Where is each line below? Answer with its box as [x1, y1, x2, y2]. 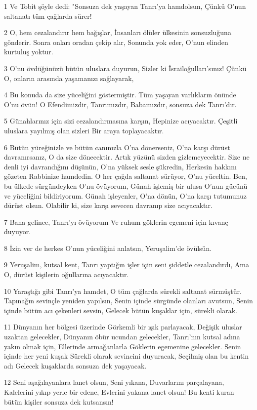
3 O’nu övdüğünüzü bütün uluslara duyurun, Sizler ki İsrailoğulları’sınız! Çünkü [4, 63, 247, 73]
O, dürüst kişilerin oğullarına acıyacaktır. [4, 269, 129, 280]
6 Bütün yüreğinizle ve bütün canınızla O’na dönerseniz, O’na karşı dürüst [4, 142, 230, 152]
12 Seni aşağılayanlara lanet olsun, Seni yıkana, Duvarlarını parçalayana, [4, 377, 224, 387]
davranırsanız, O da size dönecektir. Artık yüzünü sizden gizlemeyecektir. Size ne [4, 152, 250, 162]
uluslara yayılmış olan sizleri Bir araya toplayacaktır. [4, 125, 164, 135]
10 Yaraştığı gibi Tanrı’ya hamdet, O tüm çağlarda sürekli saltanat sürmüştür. [4, 286, 242, 296]
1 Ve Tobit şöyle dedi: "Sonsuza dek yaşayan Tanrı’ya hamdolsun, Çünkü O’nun [4, 1, 246, 11]
